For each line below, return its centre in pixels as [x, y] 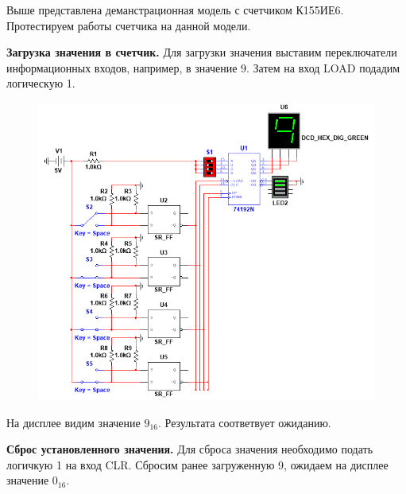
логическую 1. [41, 83]
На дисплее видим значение [73, 422]
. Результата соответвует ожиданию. [245, 422]
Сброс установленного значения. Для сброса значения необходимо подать [190, 449]
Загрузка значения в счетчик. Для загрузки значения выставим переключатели [202, 52]
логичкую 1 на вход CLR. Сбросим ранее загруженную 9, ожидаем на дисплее [197, 464]
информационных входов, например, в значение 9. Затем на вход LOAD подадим [203, 67]
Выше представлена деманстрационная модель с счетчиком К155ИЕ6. [175, 10]
